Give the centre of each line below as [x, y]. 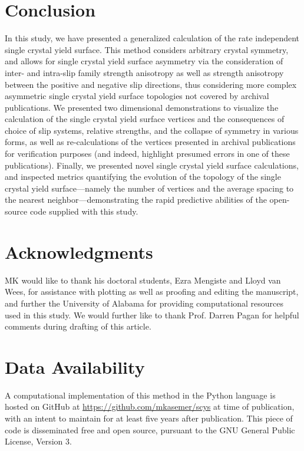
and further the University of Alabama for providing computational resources [144, 303]
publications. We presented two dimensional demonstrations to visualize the [142, 107]
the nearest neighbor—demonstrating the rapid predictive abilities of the [136, 200]
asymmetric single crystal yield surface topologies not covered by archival [137, 96]
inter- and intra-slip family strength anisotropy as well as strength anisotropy [144, 72]
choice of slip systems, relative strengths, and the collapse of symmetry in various [152, 130]
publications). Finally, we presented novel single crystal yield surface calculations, [152, 165]
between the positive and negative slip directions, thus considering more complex [151, 84]
